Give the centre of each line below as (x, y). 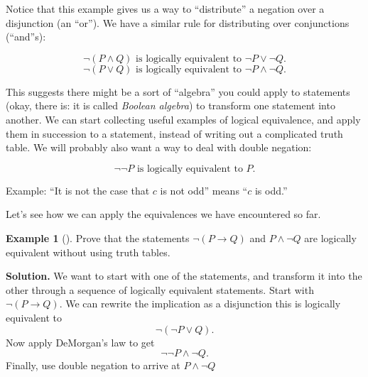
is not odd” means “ (204, 190)
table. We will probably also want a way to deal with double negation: (159, 147)
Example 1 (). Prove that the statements (98, 237)
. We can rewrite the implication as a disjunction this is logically (200, 304)
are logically (330, 237)
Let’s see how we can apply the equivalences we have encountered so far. (163, 214)
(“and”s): (26, 37)
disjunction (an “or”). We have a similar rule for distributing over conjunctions (178, 22)
